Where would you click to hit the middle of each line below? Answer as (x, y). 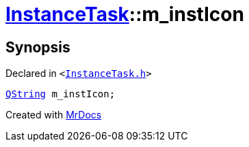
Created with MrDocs (54, 115)
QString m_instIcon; (61, 94)
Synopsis (38, 47)
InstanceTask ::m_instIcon (125, 14)
